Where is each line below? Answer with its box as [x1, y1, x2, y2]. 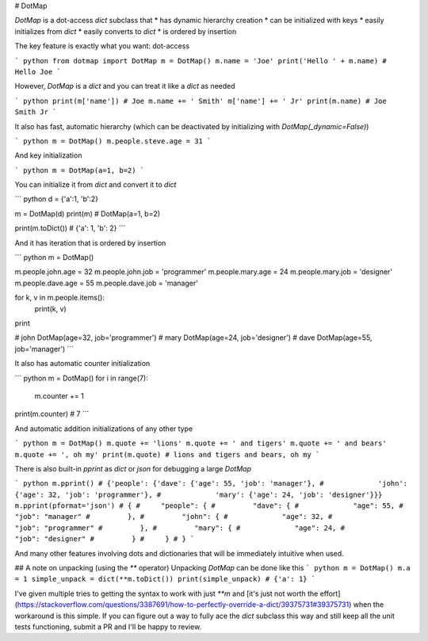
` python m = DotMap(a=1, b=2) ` [14, 166, 145, 174]
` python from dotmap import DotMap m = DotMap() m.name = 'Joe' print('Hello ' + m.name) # [14, 56, 388, 65]
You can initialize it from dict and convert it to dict [14, 180, 177, 189]
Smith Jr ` [14, 108, 57, 116]
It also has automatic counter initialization [14, 359, 151, 368]
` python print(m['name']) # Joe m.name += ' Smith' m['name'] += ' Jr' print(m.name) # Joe [14, 96, 388, 105]
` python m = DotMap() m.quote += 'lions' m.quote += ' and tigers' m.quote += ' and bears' [14, 439, 388, 448]
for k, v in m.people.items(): [14, 293, 105, 303]
